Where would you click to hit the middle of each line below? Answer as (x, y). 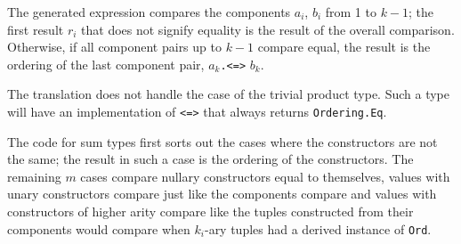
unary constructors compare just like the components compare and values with (222, 194)
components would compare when (99, 228)
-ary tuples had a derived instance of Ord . (318, 228)
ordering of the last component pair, (106, 64)
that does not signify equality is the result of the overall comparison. (268, 29)
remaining (34, 176)
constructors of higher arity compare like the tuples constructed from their (210, 211)
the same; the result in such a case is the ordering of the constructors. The (210, 159)
